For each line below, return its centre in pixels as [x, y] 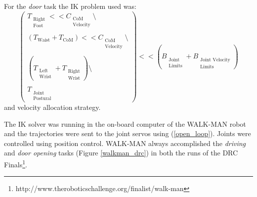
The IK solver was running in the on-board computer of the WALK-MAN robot [125, 123]
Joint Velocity [215, 60]
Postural [42, 98]
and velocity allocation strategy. [52, 107]
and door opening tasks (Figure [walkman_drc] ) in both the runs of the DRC [121, 153]
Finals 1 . [16, 164]
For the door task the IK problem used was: [70, 6]
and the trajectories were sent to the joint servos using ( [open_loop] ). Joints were [128, 133]
